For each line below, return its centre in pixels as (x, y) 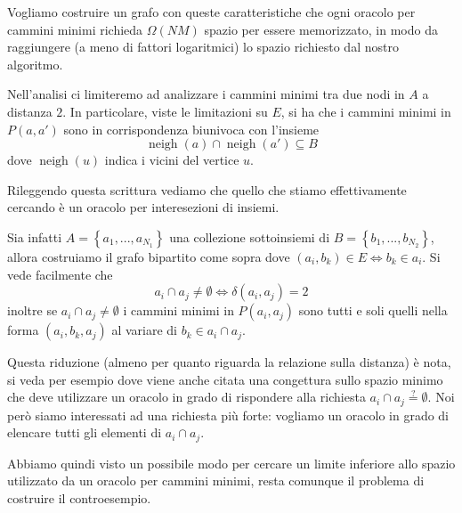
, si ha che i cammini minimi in (366, 111)
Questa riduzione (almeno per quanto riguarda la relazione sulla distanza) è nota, (229, 362)
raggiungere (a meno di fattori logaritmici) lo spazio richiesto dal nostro (203, 47)
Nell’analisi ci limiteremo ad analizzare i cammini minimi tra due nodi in (206, 94)
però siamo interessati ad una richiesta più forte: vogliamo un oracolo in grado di (228, 415)
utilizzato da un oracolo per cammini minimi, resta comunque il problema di (216, 480)
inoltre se (32, 310)
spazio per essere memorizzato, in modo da (321, 29)
